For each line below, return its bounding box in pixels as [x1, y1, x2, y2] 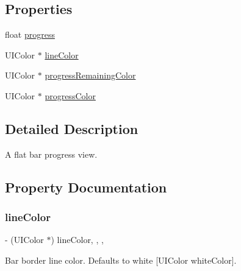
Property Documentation [5, 177, 167, 196]
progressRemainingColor [45, 69, 136, 82]
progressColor [45, 89, 96, 102]
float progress [5, 28, 55, 41]
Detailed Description [5, 119, 138, 138]
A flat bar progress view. [5, 147, 98, 160]
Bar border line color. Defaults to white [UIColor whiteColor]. [5, 253, 237, 266]
